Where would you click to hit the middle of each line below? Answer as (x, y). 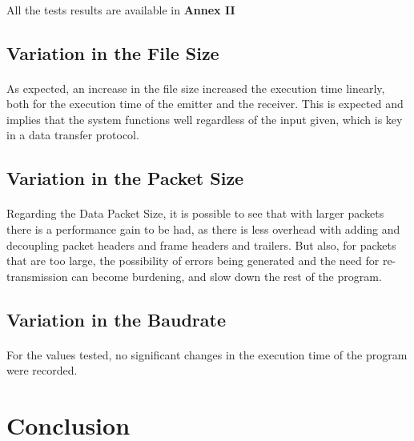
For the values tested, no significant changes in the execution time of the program (207, 354)
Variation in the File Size (113, 52)
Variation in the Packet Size (125, 178)
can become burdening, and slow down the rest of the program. (227, 276)
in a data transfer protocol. (73, 135)
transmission (37, 276)
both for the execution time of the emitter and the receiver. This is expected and (205, 104)
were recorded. (42, 370)
